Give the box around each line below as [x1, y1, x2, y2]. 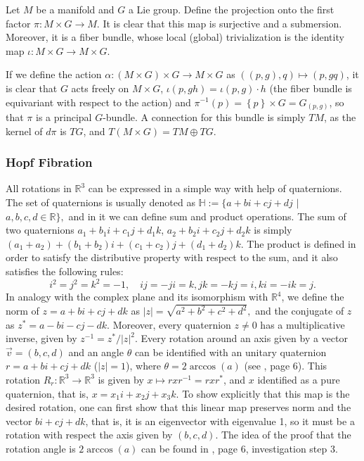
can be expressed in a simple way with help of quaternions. [88, 181, 342, 196]
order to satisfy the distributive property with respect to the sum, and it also [6, 250, 338, 265]
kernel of [6, 123, 43, 138]
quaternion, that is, [6, 386, 89, 400]
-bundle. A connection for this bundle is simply [103, 110, 306, 125]
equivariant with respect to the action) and [6, 94, 191, 109]
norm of [6, 303, 39, 318]
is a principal [35, 110, 92, 125]
